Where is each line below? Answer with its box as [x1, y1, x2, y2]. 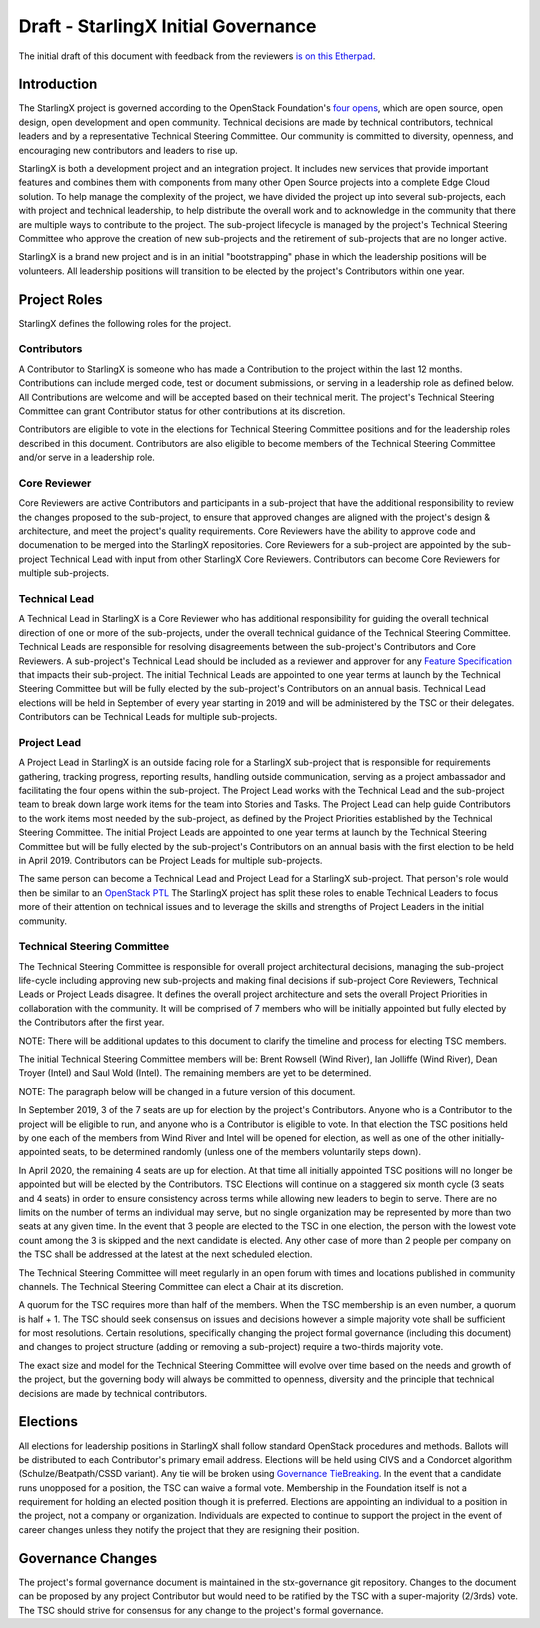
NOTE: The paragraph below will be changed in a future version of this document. [18, 1085, 356, 1097]
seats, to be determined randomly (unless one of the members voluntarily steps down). [62, 1146, 422, 1158]
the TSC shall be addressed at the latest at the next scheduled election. [18, 1248, 313, 1260]
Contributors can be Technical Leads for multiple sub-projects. [18, 711, 278, 723]
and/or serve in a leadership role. [18, 451, 155, 464]
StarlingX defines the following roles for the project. [18, 317, 232, 329]
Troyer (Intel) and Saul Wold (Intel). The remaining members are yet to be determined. [18, 1067, 372, 1079]
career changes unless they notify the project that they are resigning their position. [18, 1523, 360, 1535]
